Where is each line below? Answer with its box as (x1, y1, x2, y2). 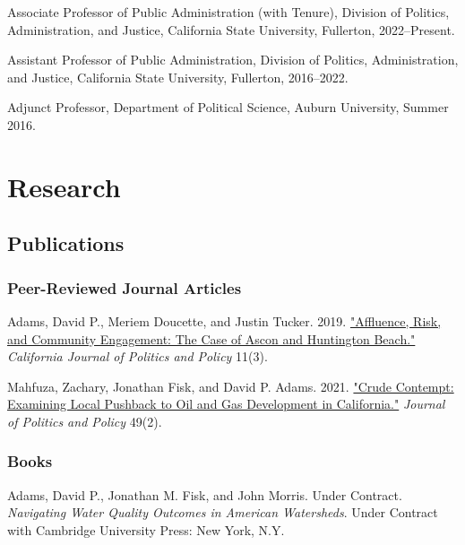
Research (7, 168, 121, 204)
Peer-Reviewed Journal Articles (7, 276, 242, 298)
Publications (7, 229, 125, 257)
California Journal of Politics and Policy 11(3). (7, 347, 268, 366)
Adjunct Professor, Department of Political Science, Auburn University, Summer (7, 98, 449, 117)
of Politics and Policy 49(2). (7, 411, 162, 430)
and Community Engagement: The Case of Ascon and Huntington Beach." (7, 329, 416, 348)
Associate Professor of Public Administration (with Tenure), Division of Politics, (7, 3, 450, 21)
